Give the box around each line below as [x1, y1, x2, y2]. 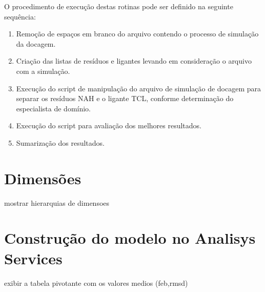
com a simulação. [16, 65, 70, 76]
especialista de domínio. [16, 103, 91, 113]
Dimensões [4, 167, 81, 188]
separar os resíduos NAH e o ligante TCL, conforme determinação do [16, 93, 234, 104]
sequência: [4, 11, 36, 22]
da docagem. [16, 38, 56, 49]
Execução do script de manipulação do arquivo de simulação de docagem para [16, 83, 261, 93]
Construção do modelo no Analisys [4, 227, 256, 248]
